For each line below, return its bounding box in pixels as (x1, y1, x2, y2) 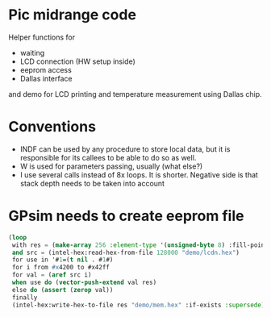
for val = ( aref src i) (11, 271, 92, 279)
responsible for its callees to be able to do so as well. (19, 152, 197, 162)
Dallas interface (19, 73, 73, 83)
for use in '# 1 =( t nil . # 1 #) (11, 256, 114, 264)
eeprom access (19, 65, 73, 74)
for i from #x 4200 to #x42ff (11, 264, 110, 272)
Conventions (8, 118, 97, 136)
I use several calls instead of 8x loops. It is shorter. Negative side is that (19, 169, 258, 179)
